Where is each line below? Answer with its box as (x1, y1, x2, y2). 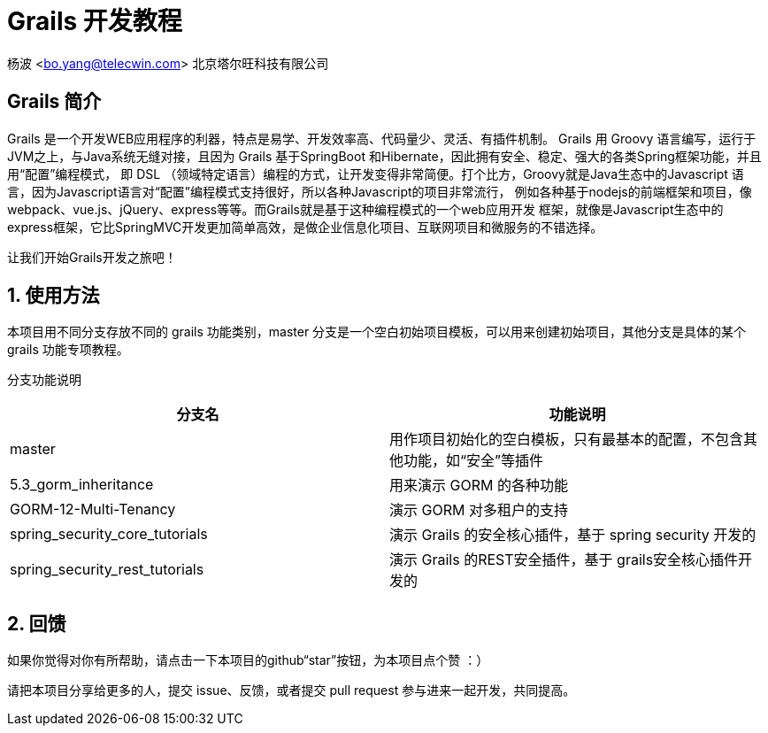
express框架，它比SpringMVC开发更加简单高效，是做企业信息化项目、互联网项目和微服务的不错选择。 (7, 219, 603, 235)
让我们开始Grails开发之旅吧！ (7, 249, 177, 265)
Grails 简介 (7, 90, 102, 113)
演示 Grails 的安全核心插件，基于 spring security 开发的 (389, 526, 756, 544)
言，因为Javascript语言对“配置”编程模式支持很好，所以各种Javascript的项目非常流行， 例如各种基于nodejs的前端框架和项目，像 (7, 183, 752, 199)
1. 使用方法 (7, 284, 100, 307)
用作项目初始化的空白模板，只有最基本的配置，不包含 (389, 430, 744, 449)
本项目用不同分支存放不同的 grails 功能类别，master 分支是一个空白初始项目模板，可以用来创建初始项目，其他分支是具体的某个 (7, 324, 747, 340)
